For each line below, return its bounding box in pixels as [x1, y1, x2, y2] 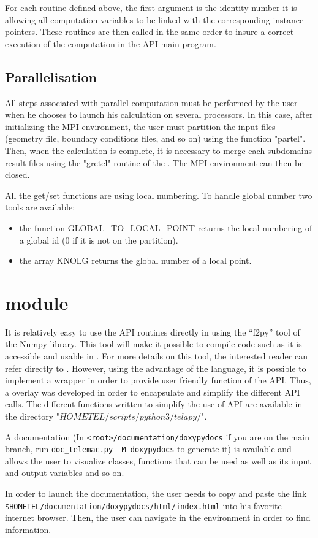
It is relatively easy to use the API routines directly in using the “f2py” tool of [5, 325, 300, 338]
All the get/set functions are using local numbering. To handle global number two [5, 188, 312, 201]
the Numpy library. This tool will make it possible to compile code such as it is [5, 337, 302, 350]
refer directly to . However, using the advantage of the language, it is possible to [5, 361, 306, 374]
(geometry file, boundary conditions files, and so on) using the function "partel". [5, 132, 306, 145]
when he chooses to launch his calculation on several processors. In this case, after [5, 108, 313, 121]
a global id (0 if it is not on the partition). [19, 233, 178, 246]
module [5, 290, 69, 315]
